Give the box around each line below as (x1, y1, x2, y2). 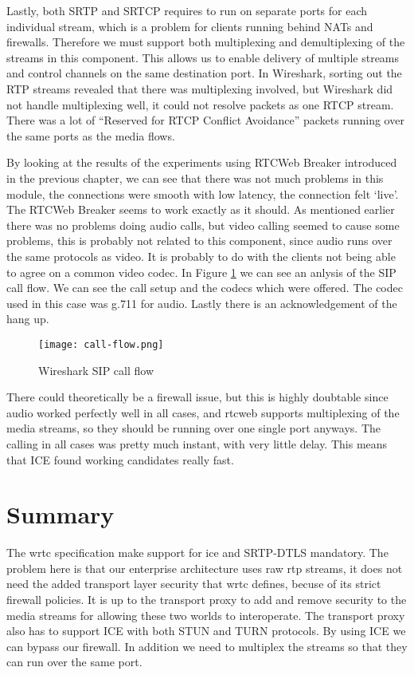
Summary (6, 498, 115, 531)
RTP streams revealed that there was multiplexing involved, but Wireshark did (6, 80, 393, 97)
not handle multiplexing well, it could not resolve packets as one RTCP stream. (6, 96, 394, 112)
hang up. (6, 310, 49, 327)
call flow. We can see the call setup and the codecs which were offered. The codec (6, 279, 403, 296)
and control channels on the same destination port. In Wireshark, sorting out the (6, 65, 402, 81)
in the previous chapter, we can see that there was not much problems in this (6, 169, 384, 186)
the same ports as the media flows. (6, 127, 175, 144)
